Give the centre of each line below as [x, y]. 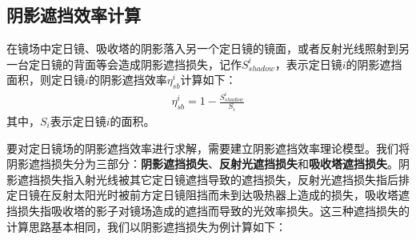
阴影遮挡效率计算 [74, 15]
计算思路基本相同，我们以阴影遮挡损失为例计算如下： [146, 226]
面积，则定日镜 [46, 80]
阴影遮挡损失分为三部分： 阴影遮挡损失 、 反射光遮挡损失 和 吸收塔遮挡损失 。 [202, 164]
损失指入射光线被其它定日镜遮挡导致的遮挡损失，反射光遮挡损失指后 [219, 179]
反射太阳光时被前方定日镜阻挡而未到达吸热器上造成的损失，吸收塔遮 [230, 195]
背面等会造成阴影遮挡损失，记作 [157, 64]
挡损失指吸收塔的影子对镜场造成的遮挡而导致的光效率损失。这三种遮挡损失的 [208, 210]
